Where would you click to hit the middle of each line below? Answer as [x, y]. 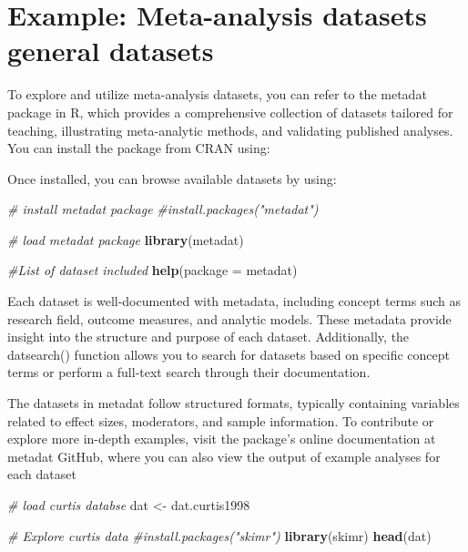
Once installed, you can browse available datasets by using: [172, 178]
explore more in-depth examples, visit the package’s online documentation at [222, 439]
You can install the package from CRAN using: [139, 148]
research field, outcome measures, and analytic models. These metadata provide [229, 318]
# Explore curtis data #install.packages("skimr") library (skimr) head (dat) [219, 535]
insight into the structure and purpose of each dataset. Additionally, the [209, 337]
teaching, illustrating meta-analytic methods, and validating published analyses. [230, 130]
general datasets [111, 51]
